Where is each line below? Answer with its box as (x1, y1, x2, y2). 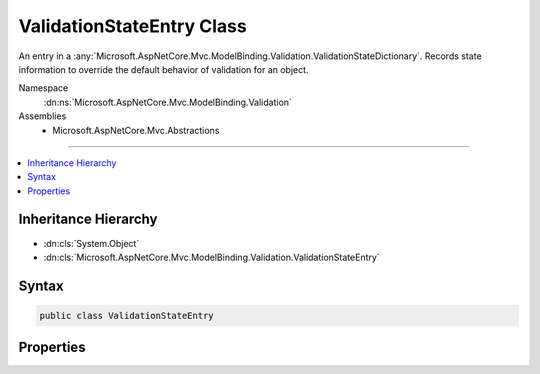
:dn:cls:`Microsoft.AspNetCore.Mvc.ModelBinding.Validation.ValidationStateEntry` (43, 251, 380, 263)
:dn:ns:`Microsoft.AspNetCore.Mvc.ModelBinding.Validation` (43, 96, 292, 108)
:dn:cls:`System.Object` (43, 237, 140, 249)
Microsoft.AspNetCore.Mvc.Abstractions (52, 124, 220, 136)
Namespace (18, 82, 69, 94)
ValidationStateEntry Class (18, 15, 247, 37)
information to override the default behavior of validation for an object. (18, 63, 309, 75)
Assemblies (18, 110, 67, 122)
